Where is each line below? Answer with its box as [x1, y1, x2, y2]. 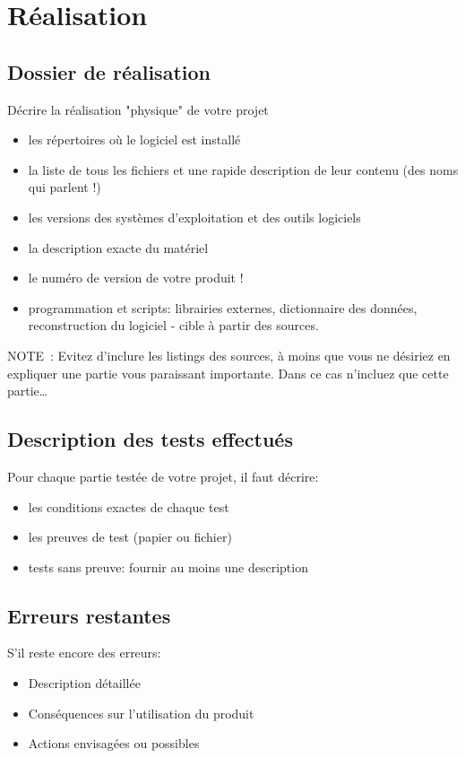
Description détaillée [28, 674, 141, 693]
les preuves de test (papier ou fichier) [28, 527, 232, 546]
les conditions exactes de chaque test [28, 497, 229, 516]
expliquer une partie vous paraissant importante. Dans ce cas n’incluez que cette [7, 363, 449, 382]
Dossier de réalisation [7, 57, 211, 85]
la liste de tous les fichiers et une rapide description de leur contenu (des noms [28, 160, 459, 179]
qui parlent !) [28, 178, 101, 196]
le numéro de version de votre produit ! [28, 268, 244, 287]
